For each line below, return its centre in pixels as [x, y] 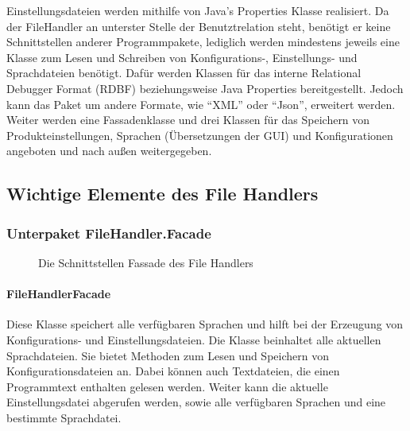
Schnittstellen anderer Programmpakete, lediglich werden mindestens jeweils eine [203, 42]
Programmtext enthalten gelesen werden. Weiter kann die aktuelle [167, 386]
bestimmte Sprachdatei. [64, 417]
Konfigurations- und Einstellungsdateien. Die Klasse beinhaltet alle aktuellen [194, 339]
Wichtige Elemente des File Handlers [162, 194]
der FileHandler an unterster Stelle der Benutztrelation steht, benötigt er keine [199, 26]
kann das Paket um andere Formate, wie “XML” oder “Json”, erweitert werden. [201, 104]
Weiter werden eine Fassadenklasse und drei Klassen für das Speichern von [188, 120]
